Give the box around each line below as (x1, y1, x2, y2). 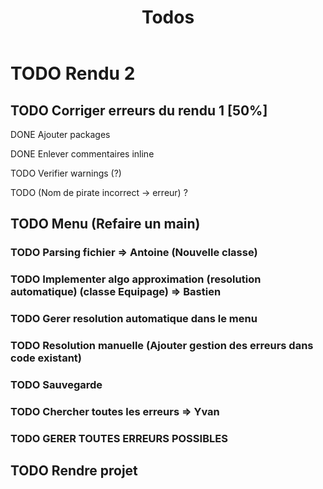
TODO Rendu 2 (10, 62, 136, 85)
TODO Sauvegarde (10, 378, 103, 391)
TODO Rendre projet (10, 462, 138, 480)
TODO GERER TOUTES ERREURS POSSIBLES (10, 431, 228, 445)
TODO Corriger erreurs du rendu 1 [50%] (10, 102, 268, 119)
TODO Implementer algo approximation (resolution (10, 272, 262, 286)
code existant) (10, 351, 83, 365)
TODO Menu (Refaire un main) (10, 216, 201, 233)
